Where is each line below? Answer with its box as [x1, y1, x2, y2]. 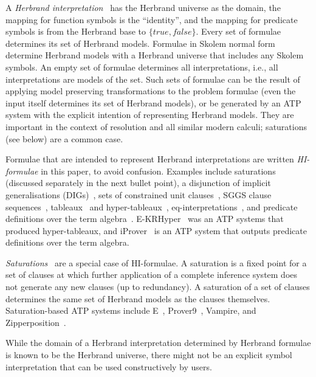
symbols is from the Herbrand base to [5, 25, 146, 38]
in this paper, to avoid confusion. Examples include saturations [41, 164, 276, 177]
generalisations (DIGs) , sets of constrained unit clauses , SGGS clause [5, 188, 272, 201]
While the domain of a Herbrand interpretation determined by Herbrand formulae [5, 336, 311, 349]
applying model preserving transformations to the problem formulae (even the [5, 85, 296, 97]
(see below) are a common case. [5, 132, 123, 145]
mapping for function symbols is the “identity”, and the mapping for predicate [5, 13, 298, 26]
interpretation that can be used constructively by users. [5, 360, 212, 373]
